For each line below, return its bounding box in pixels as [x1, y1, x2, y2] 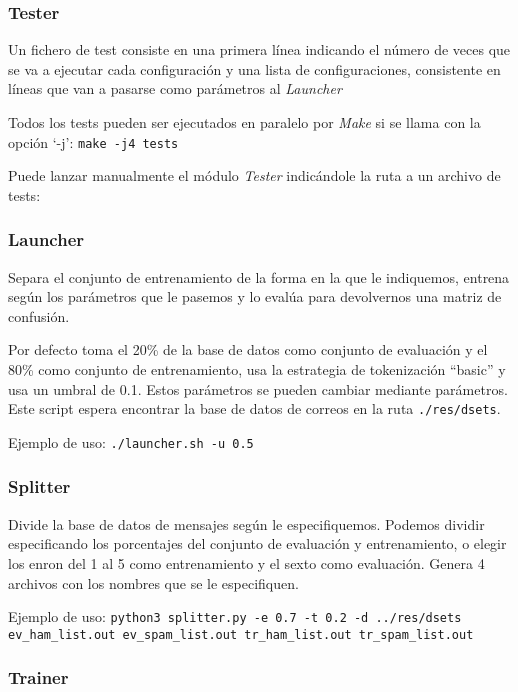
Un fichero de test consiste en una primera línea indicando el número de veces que [8, 39, 511, 60]
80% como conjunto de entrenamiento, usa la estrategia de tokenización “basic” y [8, 359, 506, 380]
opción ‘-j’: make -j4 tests [8, 131, 179, 152]
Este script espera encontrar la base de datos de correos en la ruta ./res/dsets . [8, 398, 501, 419]
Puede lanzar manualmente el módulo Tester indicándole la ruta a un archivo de [8, 165, 501, 186]
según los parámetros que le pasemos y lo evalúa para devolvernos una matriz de [8, 286, 502, 307]
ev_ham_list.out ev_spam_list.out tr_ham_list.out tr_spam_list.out [8, 627, 474, 642]
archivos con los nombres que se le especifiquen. [8, 572, 299, 593]
